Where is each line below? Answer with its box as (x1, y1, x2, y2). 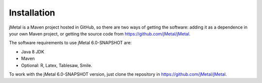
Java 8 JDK (21, 49, 45, 54)
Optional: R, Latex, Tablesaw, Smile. (21, 62, 92, 68)
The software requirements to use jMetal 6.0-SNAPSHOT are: (9, 40, 132, 46)
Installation (9, 7, 55, 18)
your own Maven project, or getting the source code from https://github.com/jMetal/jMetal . (9, 31, 191, 36)
